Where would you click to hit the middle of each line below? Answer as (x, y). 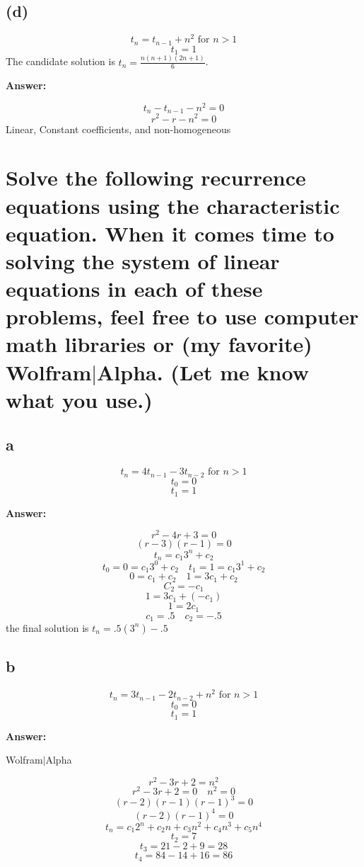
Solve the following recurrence (156, 177)
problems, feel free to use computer (182, 316)
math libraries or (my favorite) (159, 344)
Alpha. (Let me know (203, 372)
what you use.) (79, 399)
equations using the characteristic (173, 205)
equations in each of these (134, 289)
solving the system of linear (143, 260)
